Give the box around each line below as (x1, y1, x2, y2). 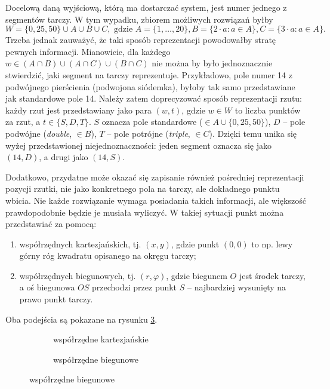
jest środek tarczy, (239, 269, 306, 281)
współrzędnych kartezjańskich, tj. (19, 237, 141, 250)
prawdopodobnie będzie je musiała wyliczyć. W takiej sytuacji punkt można (5, 206, 284, 218)
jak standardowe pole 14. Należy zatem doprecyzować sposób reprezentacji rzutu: (5, 92, 302, 105)
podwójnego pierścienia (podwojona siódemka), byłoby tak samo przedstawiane (5, 80, 295, 93)
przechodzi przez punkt (92, 281, 177, 293)
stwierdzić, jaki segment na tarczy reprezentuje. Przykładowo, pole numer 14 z (5, 68, 292, 81)
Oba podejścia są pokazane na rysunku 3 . (5, 313, 158, 325)
